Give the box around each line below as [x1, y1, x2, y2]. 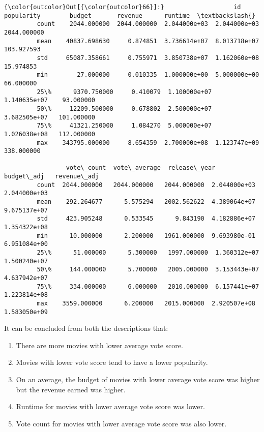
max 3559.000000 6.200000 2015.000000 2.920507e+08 [37, 299, 255, 307]
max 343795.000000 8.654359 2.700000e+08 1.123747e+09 [37, 139, 259, 146]
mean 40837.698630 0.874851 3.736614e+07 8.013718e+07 [37, 37, 259, 45]
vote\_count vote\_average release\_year [66, 164, 216, 172]
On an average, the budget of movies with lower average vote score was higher [16, 374, 260, 385]
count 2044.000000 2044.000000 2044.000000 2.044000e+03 [37, 181, 255, 189]
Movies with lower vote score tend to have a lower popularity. [16, 357, 208, 367]
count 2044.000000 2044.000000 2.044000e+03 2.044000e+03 [37, 20, 259, 28]
